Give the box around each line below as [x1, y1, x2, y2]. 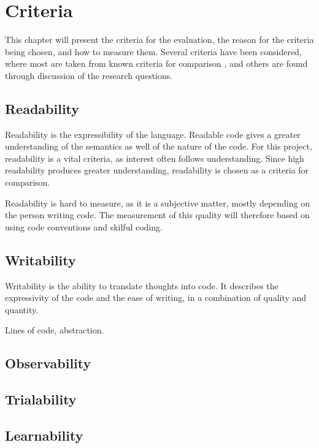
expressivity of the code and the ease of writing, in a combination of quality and [5, 291, 307, 304]
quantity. [5, 303, 39, 316]
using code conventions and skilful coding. [5, 220, 163, 233]
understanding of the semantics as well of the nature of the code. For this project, [5, 140, 312, 153]
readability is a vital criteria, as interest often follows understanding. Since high [5, 151, 304, 164]
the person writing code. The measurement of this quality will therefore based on [5, 208, 310, 221]
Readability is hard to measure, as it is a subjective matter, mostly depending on [5, 196, 310, 209]
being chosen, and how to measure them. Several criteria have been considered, [5, 45, 302, 58]
